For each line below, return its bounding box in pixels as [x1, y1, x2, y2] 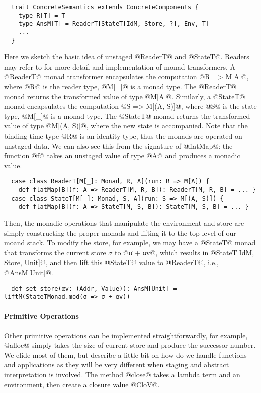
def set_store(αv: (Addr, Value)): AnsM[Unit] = [11, 285, 177, 292]
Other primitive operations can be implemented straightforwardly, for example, [4, 330, 248, 340]
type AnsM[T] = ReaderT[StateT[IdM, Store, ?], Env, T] [18, 20, 210, 28]
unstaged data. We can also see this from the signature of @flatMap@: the [4, 140, 233, 151]
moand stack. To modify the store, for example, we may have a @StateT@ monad [4, 237, 256, 248]
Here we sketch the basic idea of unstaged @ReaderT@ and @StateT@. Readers [4, 51, 249, 62]
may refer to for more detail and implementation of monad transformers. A [4, 61, 236, 72]
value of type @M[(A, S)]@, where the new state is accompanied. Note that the [4, 120, 248, 131]
